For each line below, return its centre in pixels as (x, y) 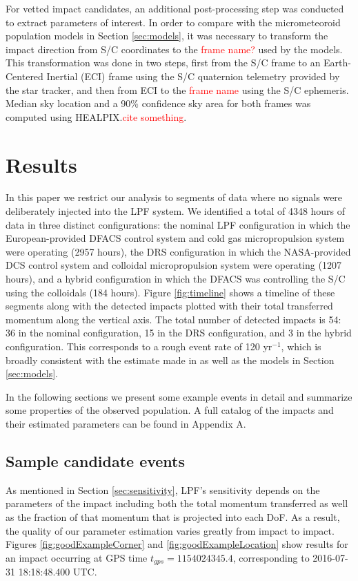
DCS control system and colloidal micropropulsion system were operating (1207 (173, 265)
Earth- (337, 63)
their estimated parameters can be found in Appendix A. (126, 423)
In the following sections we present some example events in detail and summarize (179, 396)
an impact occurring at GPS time (77, 557)
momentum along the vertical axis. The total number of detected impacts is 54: (173, 319)
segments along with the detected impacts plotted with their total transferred (169, 306)
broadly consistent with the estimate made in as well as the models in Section (170, 360)
